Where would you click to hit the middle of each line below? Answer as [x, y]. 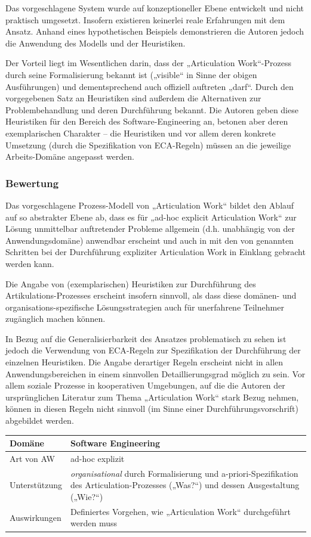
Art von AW [32, 458]
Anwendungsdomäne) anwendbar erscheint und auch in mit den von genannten [150, 240]
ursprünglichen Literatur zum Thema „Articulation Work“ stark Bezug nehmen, [152, 397]
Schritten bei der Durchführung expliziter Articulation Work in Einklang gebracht [155, 252]
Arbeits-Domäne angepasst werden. [70, 156]
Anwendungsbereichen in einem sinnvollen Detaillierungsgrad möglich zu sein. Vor [155, 373]
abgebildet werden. [40, 420]
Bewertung [32, 183]
